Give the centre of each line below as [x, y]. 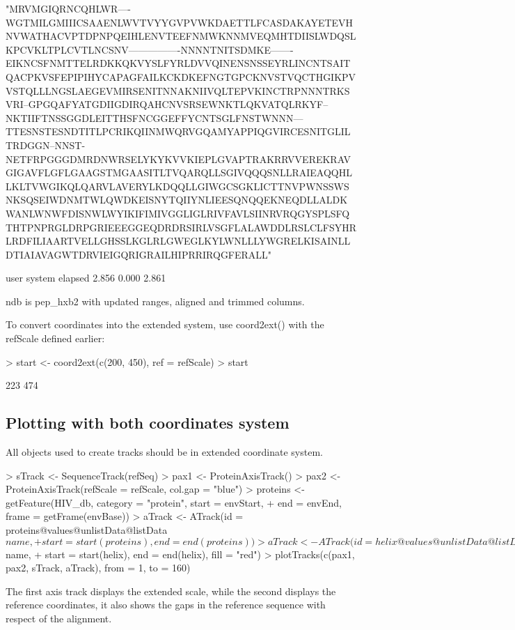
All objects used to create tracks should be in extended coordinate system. [164, 452]
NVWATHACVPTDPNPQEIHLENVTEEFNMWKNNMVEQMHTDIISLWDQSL [181, 36]
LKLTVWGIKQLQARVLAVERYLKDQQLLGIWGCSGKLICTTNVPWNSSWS [177, 186]
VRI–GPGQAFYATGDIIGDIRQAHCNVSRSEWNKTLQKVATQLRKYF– [167, 104]
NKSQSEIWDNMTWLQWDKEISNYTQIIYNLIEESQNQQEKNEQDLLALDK [177, 200]
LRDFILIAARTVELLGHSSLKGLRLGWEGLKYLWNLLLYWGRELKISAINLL [178, 241]
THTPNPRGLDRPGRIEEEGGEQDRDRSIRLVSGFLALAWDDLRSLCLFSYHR [181, 227]
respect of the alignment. [59, 618]
